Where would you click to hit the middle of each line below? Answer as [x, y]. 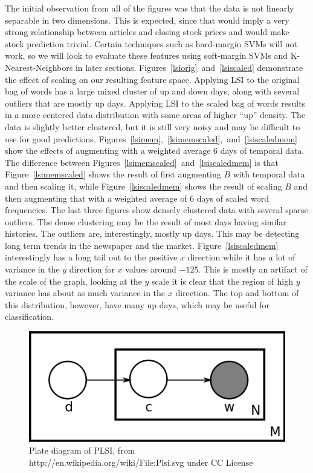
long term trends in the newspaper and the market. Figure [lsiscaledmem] [142, 245]
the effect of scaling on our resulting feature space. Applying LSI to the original [152, 79]
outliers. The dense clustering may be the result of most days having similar [146, 221]
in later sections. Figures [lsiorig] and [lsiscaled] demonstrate [189, 67]
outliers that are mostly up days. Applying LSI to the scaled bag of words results [155, 103]
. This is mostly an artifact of [253, 269]
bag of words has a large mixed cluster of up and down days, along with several [152, 91]
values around [151, 269]
